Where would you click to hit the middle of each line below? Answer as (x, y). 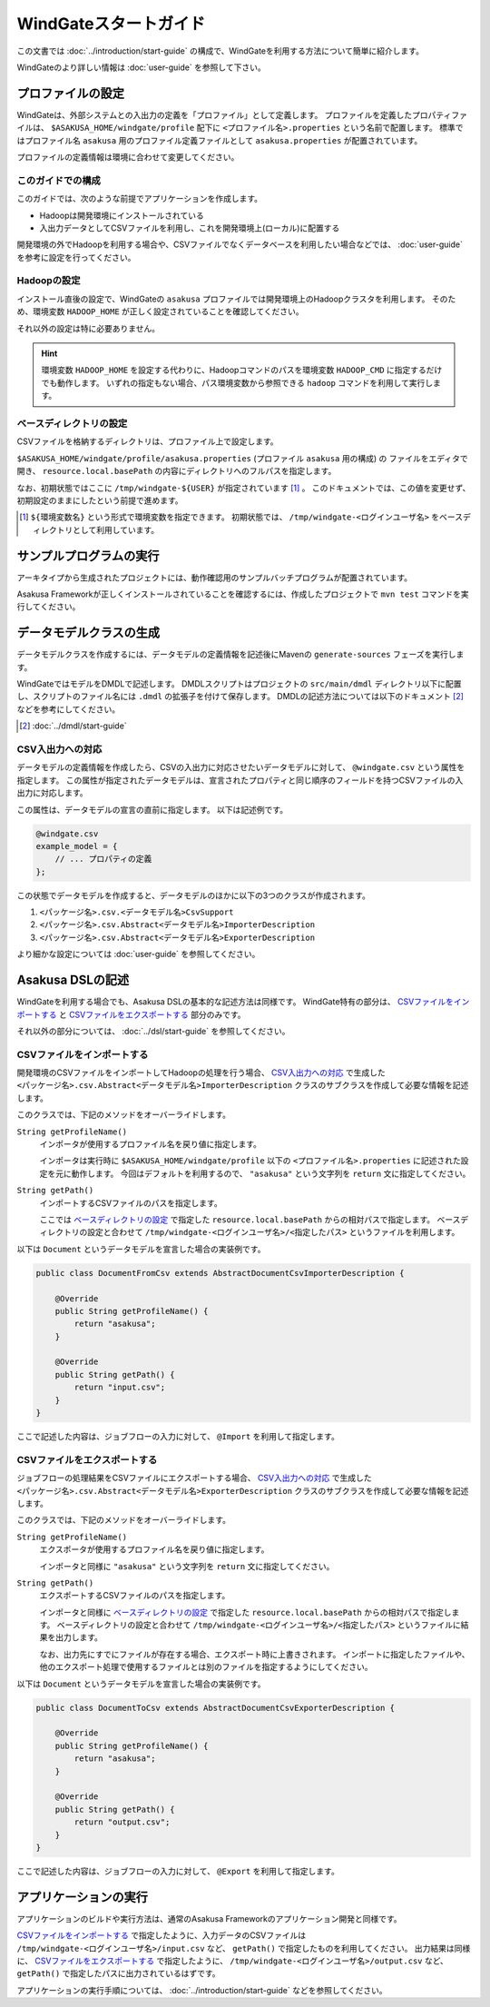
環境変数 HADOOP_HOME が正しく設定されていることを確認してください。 (168, 311)
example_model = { (77, 846)
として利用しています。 (116, 529)
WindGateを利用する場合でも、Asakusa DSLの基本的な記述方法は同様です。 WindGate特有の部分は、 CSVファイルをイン (243, 1002)
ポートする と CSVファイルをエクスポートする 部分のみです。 (131, 1014)
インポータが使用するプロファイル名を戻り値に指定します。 (151, 1144)
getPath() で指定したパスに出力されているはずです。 (118, 1973)
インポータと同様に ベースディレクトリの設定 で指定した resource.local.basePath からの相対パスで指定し (245, 1612)
